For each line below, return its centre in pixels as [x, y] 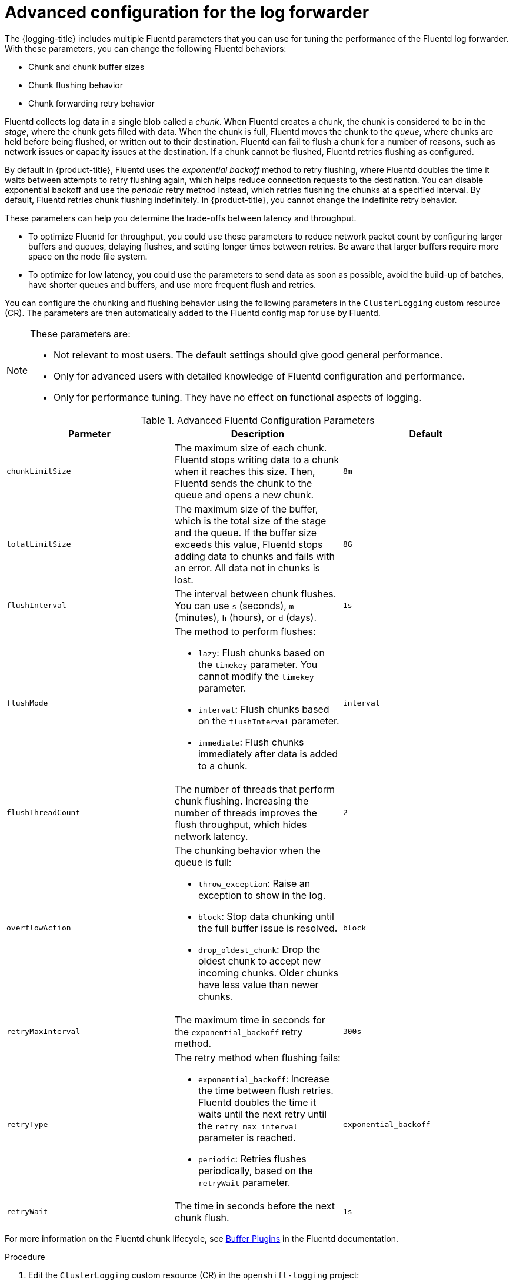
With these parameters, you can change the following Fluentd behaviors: [146, 48]
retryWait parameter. [244, 1182]
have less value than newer [258, 984]
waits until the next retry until [262, 1114]
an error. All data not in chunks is [247, 568]
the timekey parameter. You [258, 664]
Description [258, 433]
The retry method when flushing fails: [257, 1057]
